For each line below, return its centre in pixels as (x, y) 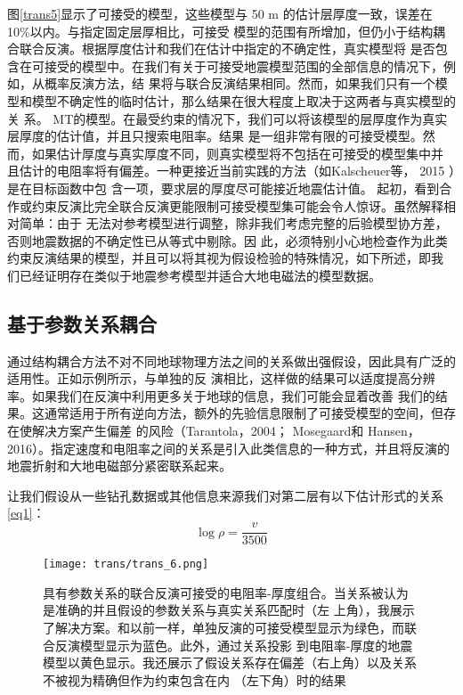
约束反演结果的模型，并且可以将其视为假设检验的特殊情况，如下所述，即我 (225, 258)
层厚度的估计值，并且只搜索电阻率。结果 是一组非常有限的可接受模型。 (215, 136)
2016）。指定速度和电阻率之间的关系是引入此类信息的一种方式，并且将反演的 (228, 448)
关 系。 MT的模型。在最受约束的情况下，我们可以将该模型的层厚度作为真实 (227, 118)
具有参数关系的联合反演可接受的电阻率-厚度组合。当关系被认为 (226, 592)
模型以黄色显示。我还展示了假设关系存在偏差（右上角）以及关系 (230, 662)
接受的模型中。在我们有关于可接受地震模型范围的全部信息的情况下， (244, 65)
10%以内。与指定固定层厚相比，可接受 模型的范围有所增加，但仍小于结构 (220, 31)
